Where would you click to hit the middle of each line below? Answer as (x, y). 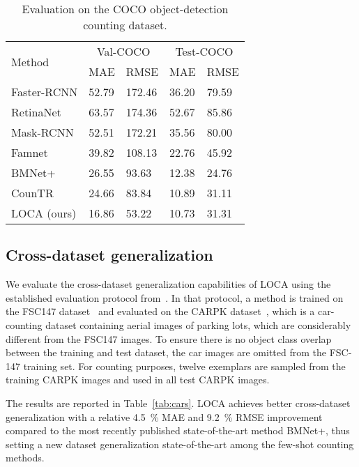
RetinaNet (36, 112)
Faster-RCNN (45, 92)
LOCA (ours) (44, 213)
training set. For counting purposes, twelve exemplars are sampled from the (184, 366)
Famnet (30, 152)
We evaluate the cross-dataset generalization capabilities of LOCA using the (168, 284)
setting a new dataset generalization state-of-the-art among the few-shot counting (180, 444)
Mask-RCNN (43, 132)
